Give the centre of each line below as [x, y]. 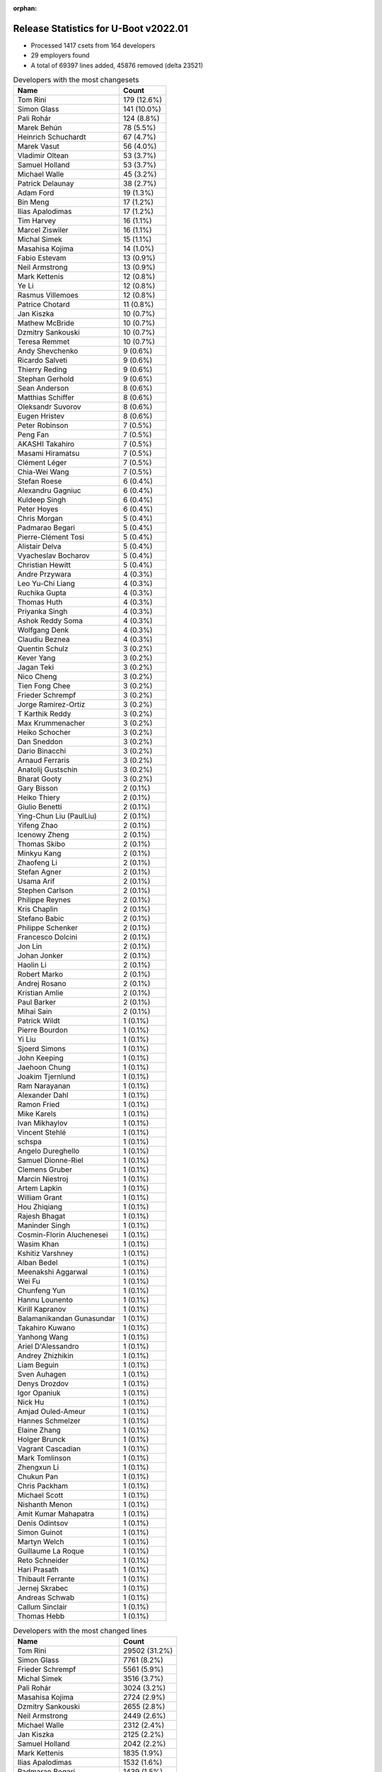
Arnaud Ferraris [44, 761]
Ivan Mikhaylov [42, 1123]
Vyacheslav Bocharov [53, 556]
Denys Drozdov [43, 1384]
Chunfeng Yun [41, 1291]
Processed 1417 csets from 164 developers [93, 45]
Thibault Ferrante [46, 1579]
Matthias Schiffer [46, 398]
